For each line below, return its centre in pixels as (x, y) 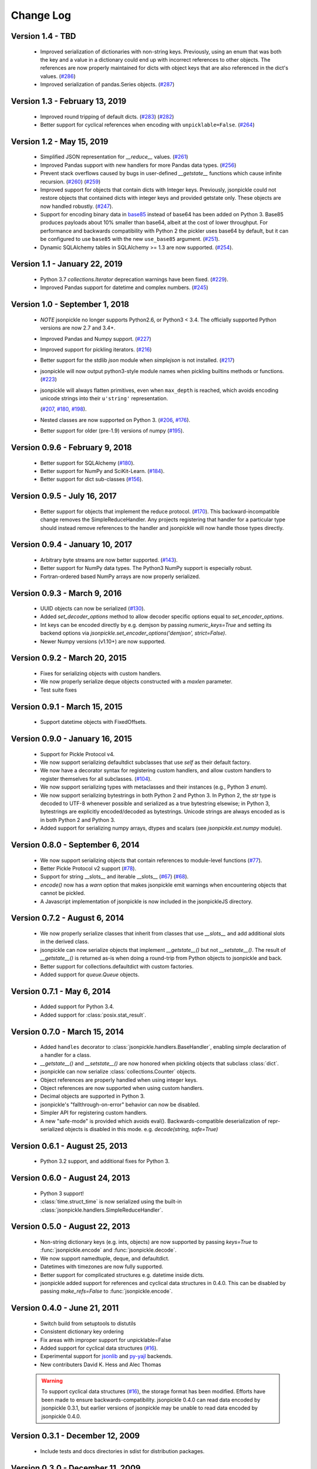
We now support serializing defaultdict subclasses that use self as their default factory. (146, 762)
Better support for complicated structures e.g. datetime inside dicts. (122, 1275)
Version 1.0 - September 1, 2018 (70, 305)
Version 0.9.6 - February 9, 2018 (71, 447)
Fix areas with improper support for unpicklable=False (106, 1340)
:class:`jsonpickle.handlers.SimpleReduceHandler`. (102, 1210)
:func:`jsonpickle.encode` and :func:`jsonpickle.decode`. (109, 1250)
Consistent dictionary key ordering (82, 1332)
